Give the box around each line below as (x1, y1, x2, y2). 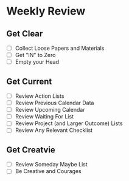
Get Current (6, 76, 52, 86)
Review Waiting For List (15, 113, 74, 120)
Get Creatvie (6, 145, 56, 155)
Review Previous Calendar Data (15, 99, 94, 107)
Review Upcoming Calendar (15, 106, 85, 114)
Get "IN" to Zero (15, 52, 56, 59)
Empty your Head (15, 58, 60, 66)
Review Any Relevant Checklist (15, 126, 93, 134)
